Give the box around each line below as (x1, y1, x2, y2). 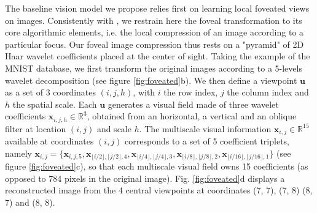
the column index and (227, 86, 309, 99)
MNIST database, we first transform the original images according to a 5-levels (5, 61, 302, 74)
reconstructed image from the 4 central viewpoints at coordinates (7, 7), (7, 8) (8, (5, 184, 313, 196)
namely (5, 146, 32, 159)
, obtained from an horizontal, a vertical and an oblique (87, 110, 297, 122)
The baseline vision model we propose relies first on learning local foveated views (5, 2, 310, 14)
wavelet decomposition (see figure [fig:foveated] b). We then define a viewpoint (5, 73, 297, 86)
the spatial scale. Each (12, 97, 97, 110)
